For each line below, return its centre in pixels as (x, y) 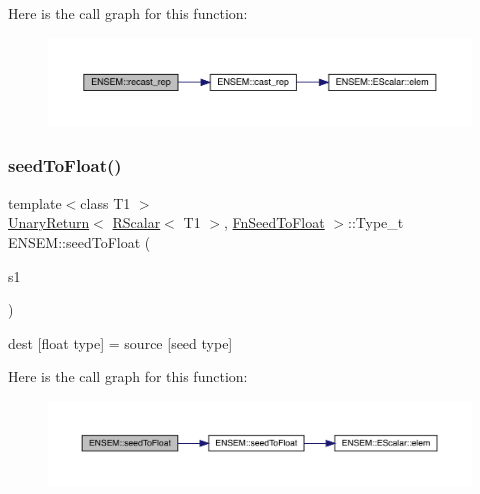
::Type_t (376, 222)
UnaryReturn (49, 222)
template (35, 202)
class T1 (105, 202)
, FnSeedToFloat (274, 222)
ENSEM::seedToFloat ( (79, 241)
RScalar (136, 222)
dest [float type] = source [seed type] (120, 342)
